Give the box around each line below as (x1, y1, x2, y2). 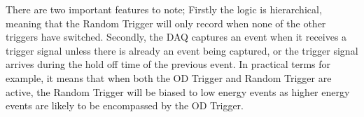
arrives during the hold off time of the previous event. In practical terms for (6, 57, 331, 71)
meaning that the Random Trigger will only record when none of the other (6, 15, 326, 30)
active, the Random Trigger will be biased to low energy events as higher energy (6, 84, 350, 99)
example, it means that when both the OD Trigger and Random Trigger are (6, 70, 332, 85)
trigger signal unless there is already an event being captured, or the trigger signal (6, 43, 358, 57)
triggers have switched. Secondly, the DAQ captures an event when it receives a (6, 29, 347, 44)
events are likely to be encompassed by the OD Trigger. (6, 98, 244, 113)
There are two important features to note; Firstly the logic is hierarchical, (6, 2, 322, 16)
